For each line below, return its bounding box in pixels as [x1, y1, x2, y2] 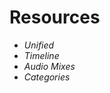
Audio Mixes [23, 60, 76, 72]
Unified [23, 39, 55, 51]
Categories [23, 71, 71, 83]
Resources [9, 6, 101, 29]
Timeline [23, 49, 60, 61]
